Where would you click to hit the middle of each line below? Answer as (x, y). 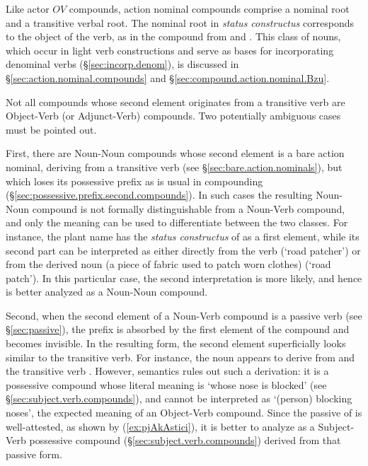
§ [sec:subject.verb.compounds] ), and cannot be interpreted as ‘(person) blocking (179, 398)
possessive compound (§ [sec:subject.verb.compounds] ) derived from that (185, 440)
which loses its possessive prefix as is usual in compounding (134, 181)
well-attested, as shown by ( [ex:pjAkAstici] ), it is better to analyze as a (160, 426)
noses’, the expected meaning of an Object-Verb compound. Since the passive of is (184, 413)
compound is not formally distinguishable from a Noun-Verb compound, (189, 208)
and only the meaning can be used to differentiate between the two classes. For (177, 222)
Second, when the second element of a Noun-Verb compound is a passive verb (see (184, 315)
